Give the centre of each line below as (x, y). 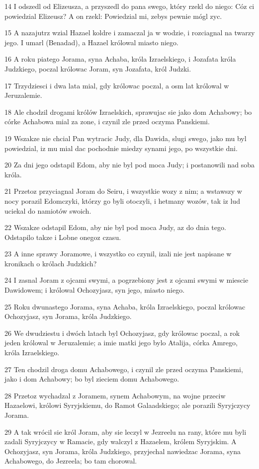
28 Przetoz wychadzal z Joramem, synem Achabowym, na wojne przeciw (115, 395)
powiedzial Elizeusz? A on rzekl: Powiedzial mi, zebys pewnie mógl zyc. (113, 16)
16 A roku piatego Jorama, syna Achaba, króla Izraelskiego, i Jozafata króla (120, 59)
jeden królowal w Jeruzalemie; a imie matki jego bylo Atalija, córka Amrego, (121, 343)
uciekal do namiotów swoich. (48, 210)
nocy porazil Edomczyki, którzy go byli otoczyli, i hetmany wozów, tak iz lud (122, 200)
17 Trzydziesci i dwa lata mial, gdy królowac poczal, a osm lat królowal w (117, 85)
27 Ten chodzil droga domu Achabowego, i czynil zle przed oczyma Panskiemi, (124, 369)
